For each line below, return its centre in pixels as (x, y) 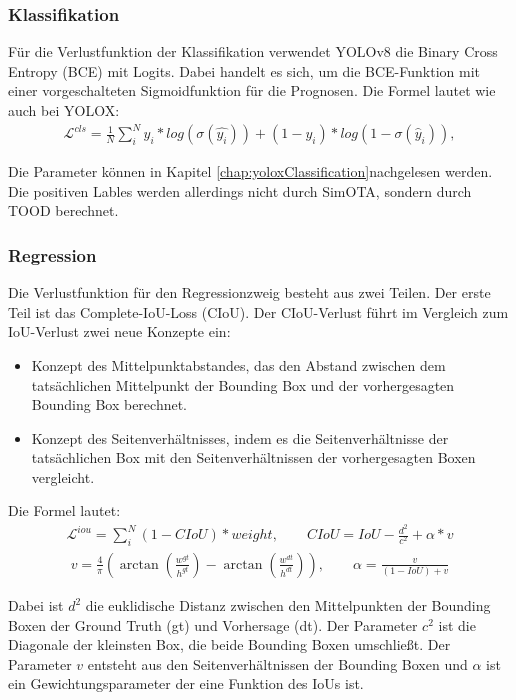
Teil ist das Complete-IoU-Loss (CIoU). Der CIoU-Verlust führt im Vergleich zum (258, 311)
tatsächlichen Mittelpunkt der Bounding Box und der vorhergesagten (243, 384)
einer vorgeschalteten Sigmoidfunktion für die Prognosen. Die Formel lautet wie (252, 90)
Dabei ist (36, 605)
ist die (457, 624)
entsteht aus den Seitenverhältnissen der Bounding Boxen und (277, 663)
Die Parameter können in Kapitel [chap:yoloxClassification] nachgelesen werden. (250, 171)
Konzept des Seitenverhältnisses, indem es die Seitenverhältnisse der (240, 437)
